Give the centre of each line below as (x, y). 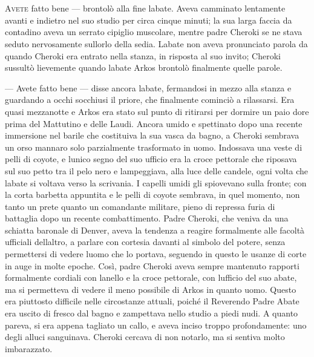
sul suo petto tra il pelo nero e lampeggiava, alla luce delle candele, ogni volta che (157, 170)
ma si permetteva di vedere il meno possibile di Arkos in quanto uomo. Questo (151, 289)
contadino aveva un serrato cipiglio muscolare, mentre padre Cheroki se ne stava (154, 32)
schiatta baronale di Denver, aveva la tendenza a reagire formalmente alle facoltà (155, 230)
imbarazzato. (29, 348)
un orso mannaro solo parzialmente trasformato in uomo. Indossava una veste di (154, 147)
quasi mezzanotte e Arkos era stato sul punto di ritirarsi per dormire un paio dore (157, 111)
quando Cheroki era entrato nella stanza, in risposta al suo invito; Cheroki (143, 55)
